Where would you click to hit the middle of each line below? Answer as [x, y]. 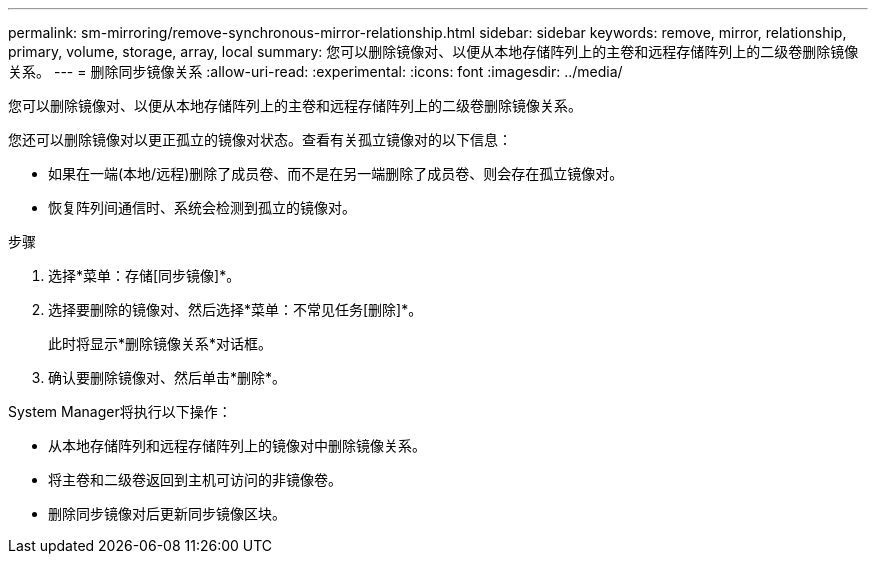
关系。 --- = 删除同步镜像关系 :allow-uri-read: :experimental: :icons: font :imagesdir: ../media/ [315, 71]
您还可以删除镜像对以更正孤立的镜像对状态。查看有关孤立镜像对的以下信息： [260, 139]
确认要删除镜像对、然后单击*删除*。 [167, 377]
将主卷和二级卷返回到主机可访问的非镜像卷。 [195, 479]
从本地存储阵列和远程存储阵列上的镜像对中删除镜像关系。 [237, 445]
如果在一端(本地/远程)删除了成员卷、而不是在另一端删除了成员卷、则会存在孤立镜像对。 [336, 173]
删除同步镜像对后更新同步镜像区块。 [167, 513]
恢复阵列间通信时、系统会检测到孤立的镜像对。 [202, 207]
